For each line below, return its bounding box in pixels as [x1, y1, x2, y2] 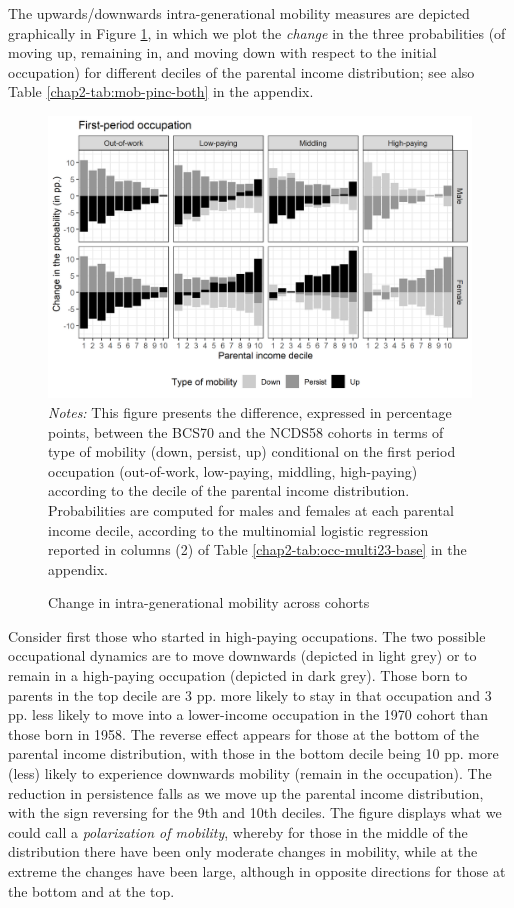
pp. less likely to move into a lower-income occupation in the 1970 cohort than [8, 704, 489, 725]
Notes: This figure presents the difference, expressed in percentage [48, 401, 452, 422]
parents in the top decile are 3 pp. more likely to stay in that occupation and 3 [8, 684, 492, 705]
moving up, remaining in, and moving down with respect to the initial [8, 42, 437, 63]
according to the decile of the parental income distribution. [48, 480, 410, 501]
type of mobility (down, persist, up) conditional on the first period [48, 441, 456, 462]
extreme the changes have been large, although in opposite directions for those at [8, 861, 506, 882]
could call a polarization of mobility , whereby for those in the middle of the [8, 821, 468, 842]
